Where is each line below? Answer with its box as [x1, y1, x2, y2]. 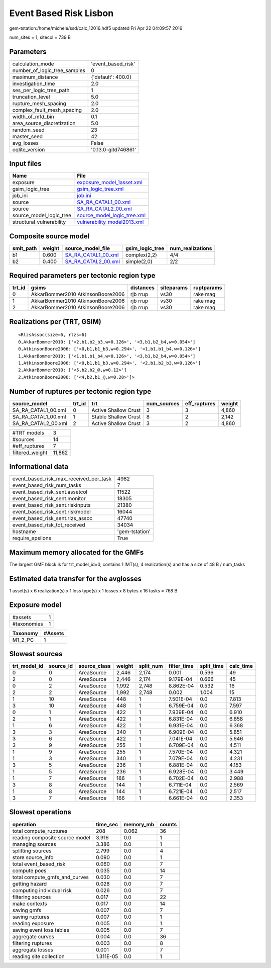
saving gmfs [12, 907, 42, 914]
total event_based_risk [12, 860, 66, 867]
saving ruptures [12, 913, 50, 920]
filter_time [168, 663, 194, 670]
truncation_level [12, 93, 50, 100]
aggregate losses [12, 946, 54, 953]
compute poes [12, 867, 47, 874]
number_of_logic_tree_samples [12, 67, 85, 74]
